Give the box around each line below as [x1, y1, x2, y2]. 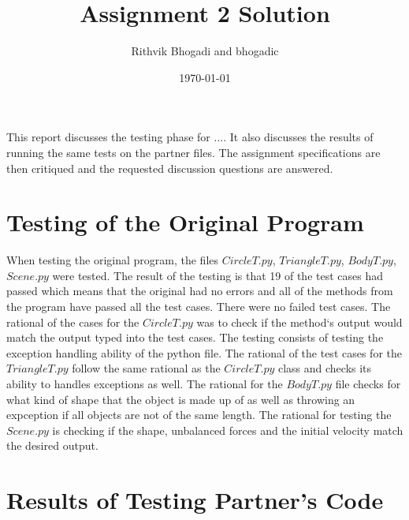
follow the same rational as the [72, 360, 221, 376]
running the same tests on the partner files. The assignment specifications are [6, 144, 381, 160]
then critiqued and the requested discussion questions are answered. [6, 159, 333, 176]
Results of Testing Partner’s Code [6, 484, 384, 516]
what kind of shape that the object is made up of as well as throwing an [6, 391, 355, 407]
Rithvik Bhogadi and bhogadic [131, 43, 279, 59]
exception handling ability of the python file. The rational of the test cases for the [6, 344, 402, 361]
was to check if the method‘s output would [196, 313, 403, 330]
